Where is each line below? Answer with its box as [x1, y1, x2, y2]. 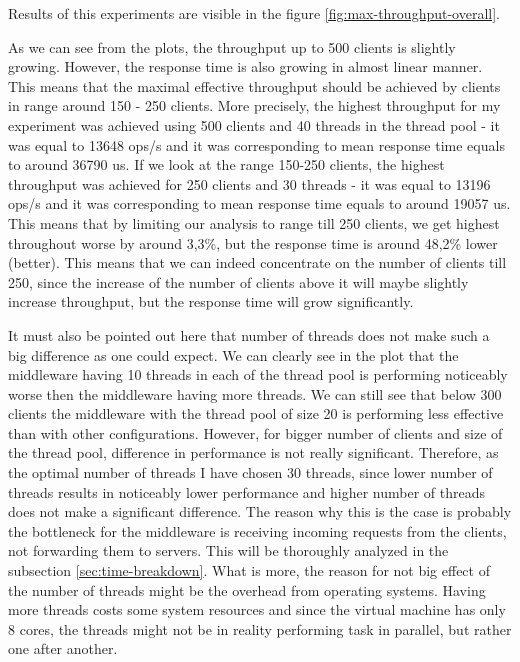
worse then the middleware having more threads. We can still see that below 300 [8, 383, 502, 404]
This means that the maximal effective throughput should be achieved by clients [8, 75, 501, 96]
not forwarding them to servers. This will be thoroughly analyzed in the [8, 540, 449, 561]
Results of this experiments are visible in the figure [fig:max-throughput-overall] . [8, 3, 500, 23]
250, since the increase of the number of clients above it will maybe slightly [8, 271, 469, 292]
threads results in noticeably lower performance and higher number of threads [8, 481, 486, 502]
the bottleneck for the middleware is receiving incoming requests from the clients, [8, 520, 507, 541]
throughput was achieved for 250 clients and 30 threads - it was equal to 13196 [8, 173, 491, 194]
